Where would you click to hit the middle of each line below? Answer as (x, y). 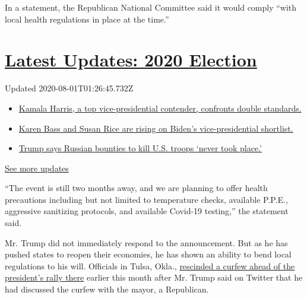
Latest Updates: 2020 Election (131, 60)
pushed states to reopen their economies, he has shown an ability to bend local (148, 254)
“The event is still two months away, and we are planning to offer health (136, 188)
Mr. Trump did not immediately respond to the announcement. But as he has (146, 242)
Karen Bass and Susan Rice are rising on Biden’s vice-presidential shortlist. (156, 128)
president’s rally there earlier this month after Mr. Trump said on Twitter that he (154, 277)
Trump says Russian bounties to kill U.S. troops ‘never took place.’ (140, 148)
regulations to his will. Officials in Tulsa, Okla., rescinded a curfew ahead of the (150, 265)
